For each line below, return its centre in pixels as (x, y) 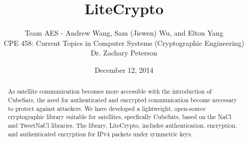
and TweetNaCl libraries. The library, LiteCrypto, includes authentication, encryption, (122, 125)
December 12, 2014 (124, 69)
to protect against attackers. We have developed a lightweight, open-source (107, 108)
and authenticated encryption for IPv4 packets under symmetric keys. (100, 134)
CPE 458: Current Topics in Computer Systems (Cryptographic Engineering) (124, 42)
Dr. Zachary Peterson (124, 53)
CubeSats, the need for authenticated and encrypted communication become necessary (122, 100)
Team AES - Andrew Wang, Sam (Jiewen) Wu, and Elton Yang (124, 33)
